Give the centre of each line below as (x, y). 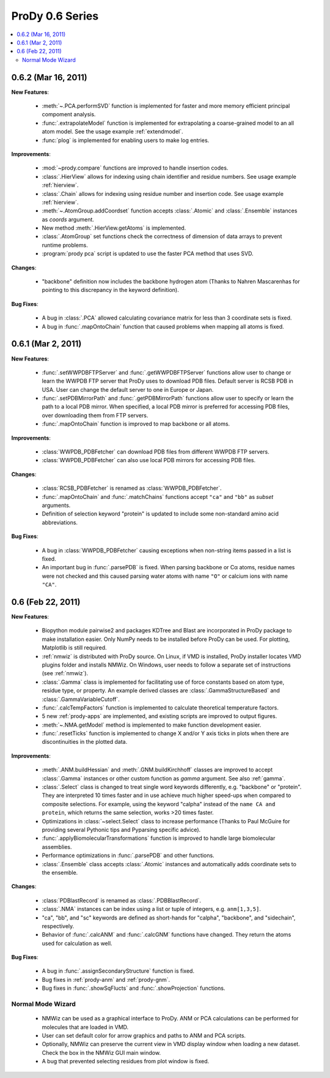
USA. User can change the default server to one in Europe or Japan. (128, 389)
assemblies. (57, 847)
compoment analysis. (69, 114)
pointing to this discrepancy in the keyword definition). (111, 290)
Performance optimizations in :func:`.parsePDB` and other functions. (128, 855)
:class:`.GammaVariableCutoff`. (81, 699)
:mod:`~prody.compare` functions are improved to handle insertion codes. (135, 168)
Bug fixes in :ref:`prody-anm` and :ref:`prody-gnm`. (106, 979)
